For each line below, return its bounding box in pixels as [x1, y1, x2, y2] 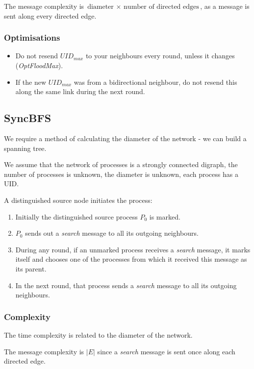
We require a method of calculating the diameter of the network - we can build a [4, 133, 247, 143]
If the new [15, 76, 47, 87]
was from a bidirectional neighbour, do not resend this [74, 76, 237, 87]
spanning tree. [4, 143, 47, 153]
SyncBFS [4, 110, 51, 125]
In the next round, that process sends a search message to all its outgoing [15, 280, 237, 290]
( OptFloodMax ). [15, 60, 63, 70]
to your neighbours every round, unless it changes [85, 50, 235, 61]
